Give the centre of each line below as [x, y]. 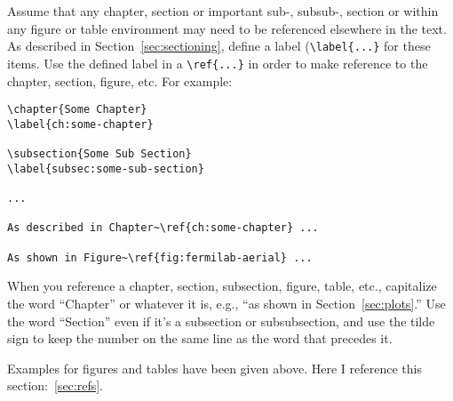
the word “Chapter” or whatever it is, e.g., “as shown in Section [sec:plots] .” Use [226, 303]
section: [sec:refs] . [56, 385]
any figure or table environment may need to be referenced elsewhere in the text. [227, 28]
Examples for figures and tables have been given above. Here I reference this [215, 368]
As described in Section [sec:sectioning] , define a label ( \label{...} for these [219, 46]
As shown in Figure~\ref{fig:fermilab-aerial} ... [160, 257]
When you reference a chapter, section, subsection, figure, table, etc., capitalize [222, 286]
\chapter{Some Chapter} [77, 110]
